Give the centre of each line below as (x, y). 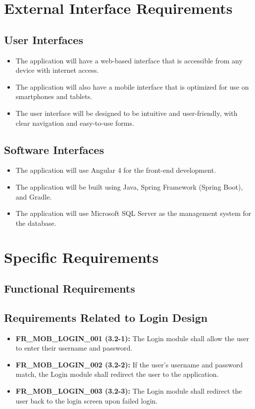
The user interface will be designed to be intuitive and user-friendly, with (127, 113)
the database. (36, 223)
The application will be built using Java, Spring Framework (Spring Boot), (129, 186)
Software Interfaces (54, 149)
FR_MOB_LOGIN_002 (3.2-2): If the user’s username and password (129, 364)
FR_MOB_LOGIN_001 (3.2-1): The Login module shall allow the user (132, 338)
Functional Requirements (70, 288)
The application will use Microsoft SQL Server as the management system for (133, 213)
